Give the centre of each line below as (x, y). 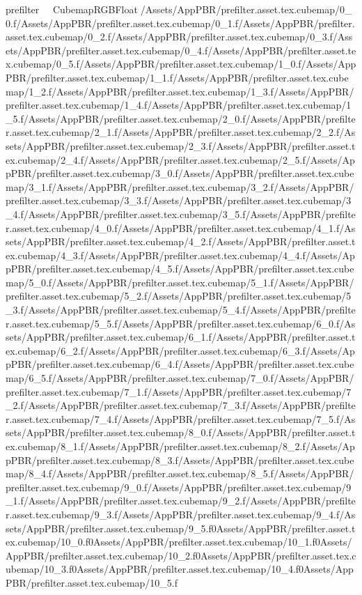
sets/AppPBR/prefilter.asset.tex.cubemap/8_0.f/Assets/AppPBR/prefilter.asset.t (181, 432)
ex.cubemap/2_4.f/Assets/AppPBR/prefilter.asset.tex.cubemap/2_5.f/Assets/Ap (180, 159)
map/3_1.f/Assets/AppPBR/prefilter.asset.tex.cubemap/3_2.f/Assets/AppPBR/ (180, 186)
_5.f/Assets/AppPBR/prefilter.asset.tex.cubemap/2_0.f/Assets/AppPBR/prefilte (181, 118)
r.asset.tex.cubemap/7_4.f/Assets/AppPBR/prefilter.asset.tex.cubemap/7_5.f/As (181, 418)
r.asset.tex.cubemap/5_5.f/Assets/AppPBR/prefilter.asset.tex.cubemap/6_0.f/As (181, 323)
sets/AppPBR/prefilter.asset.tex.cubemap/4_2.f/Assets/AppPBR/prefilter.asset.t (181, 241)
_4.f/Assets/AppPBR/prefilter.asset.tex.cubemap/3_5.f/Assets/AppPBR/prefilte (181, 214)
